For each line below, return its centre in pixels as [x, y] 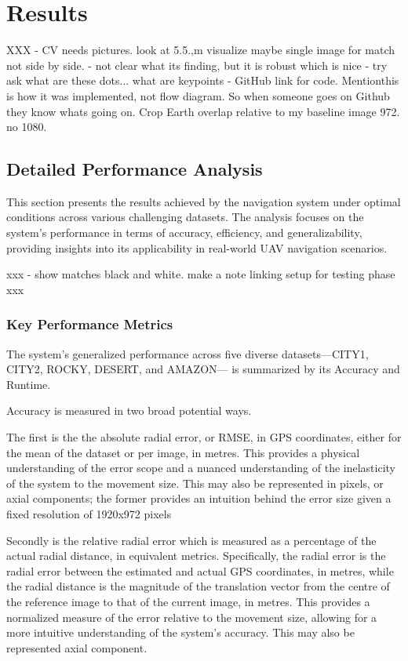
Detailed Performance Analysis [135, 169]
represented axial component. [77, 647]
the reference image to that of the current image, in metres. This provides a [188, 601]
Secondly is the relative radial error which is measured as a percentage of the [191, 540]
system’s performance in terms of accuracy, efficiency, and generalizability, [184, 232]
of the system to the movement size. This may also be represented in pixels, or [195, 483]
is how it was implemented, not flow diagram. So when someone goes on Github [198, 95]
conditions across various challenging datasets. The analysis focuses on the [185, 217]
